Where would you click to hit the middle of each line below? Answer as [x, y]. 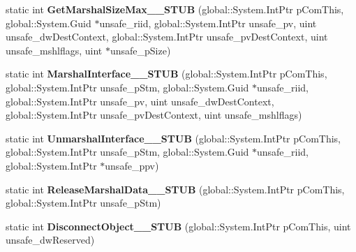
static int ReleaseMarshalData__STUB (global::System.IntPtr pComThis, [175, 189]
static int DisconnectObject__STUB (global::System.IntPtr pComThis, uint [178, 226]
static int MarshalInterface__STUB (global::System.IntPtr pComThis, [166, 74]
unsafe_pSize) [140, 50]
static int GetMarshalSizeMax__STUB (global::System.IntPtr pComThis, [175, 9]
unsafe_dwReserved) [50, 240]
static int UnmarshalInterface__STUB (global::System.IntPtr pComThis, [173, 138]
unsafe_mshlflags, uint [54, 50]
